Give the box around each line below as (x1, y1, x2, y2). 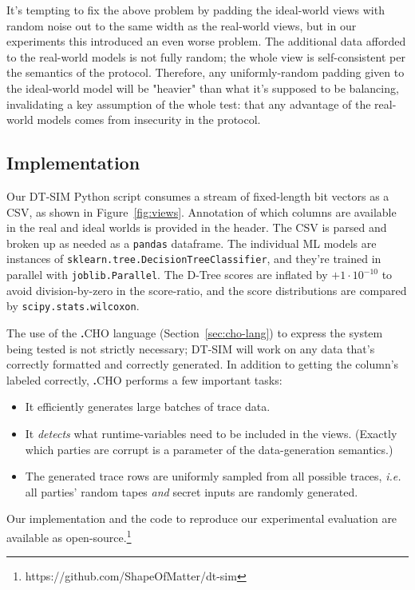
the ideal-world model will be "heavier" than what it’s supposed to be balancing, (6, 79, 399, 96)
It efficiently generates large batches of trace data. (25, 398, 271, 415)
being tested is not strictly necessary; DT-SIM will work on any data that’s (6, 340, 375, 357)
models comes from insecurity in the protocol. (37, 111, 261, 128)
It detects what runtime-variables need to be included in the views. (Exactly (25, 425, 397, 441)
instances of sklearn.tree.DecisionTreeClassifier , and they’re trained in (6, 250, 381, 267)
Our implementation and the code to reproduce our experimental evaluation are (6, 510, 397, 527)
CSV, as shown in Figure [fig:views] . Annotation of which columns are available (6, 203, 397, 220)
